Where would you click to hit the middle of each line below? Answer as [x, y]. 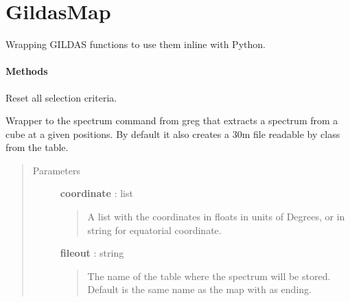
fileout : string [92, 253]
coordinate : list [96, 193]
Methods [27, 71]
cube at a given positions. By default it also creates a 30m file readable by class [173, 133]
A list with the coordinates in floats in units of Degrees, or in [216, 217]
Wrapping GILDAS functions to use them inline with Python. [136, 44]
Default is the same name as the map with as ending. [199, 289]
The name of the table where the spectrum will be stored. [209, 276]
